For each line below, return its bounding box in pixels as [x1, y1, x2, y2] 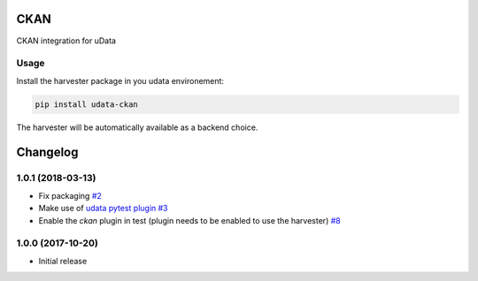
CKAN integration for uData [16, 35, 117, 46]
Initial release [38, 255, 88, 266]
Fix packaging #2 [38, 190, 102, 201]
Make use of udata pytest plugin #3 [38, 203, 168, 214]
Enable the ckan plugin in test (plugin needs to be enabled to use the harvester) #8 [38, 215, 341, 225]
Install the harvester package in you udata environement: [16, 75, 225, 86]
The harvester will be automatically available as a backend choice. [16, 122, 258, 133]
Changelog [16, 145, 79, 160]
